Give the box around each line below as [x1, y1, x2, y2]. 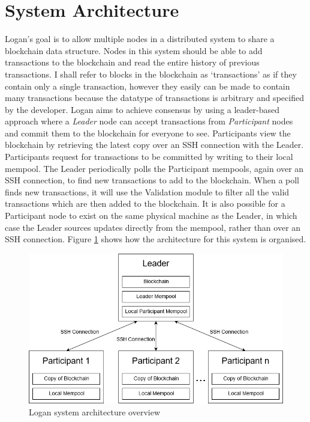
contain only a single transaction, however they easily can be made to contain [5, 79, 290, 92]
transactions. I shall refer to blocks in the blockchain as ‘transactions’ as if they [5, 67, 297, 80]
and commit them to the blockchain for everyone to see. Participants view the [5, 126, 291, 139]
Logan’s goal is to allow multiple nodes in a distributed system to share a [5, 32, 275, 45]
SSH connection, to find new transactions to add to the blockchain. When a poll [5, 174, 300, 186]
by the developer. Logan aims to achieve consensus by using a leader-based [5, 103, 280, 115]
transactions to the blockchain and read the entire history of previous [5, 56, 260, 69]
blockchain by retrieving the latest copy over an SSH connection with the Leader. [5, 138, 304, 151]
